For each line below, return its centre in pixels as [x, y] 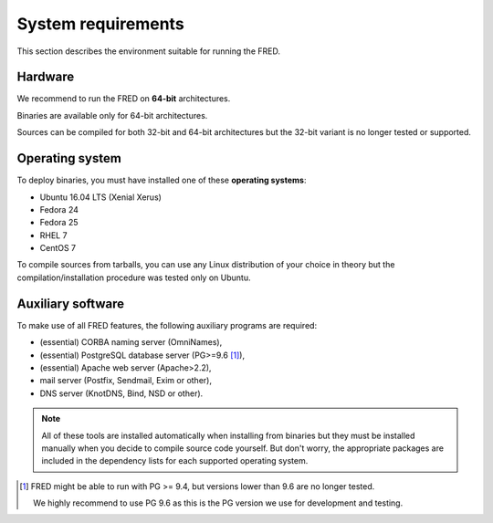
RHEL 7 [53, 235]
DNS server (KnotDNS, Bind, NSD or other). [121, 393]
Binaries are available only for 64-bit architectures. [112, 115]
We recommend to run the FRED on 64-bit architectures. [124, 99]
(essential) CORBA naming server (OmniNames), [131, 342]
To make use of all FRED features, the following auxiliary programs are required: [167, 325]
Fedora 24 [59, 209]
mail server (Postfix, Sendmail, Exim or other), [126, 381]
